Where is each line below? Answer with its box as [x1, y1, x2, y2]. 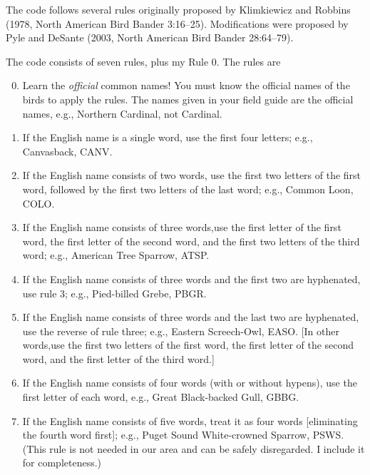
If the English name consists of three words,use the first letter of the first [22, 220, 341, 235]
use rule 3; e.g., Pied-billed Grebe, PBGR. [22, 285, 207, 300]
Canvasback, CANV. [22, 143, 113, 158]
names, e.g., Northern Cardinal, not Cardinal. [22, 106, 222, 121]
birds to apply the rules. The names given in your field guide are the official [22, 91, 354, 106]
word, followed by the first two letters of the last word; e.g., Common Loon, [22, 181, 354, 196]
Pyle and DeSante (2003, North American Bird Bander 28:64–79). [6, 30, 294, 45]
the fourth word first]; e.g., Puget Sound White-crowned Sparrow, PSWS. [22, 427, 344, 442]
